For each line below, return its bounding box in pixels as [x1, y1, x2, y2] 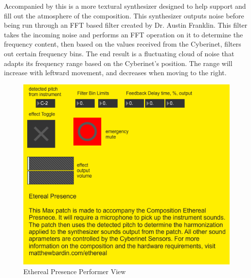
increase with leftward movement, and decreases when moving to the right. [4, 67, 227, 78]
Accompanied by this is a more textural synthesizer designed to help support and [4, 1, 246, 11]
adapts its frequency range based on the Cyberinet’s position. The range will [4, 58, 233, 68]
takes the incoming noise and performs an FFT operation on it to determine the [4, 29, 243, 39]
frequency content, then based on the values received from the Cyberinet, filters [4, 39, 241, 49]
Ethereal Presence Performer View [23, 266, 126, 276]
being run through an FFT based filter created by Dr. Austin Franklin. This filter [4, 20, 248, 30]
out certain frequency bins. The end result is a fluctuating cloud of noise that [4, 48, 234, 58]
